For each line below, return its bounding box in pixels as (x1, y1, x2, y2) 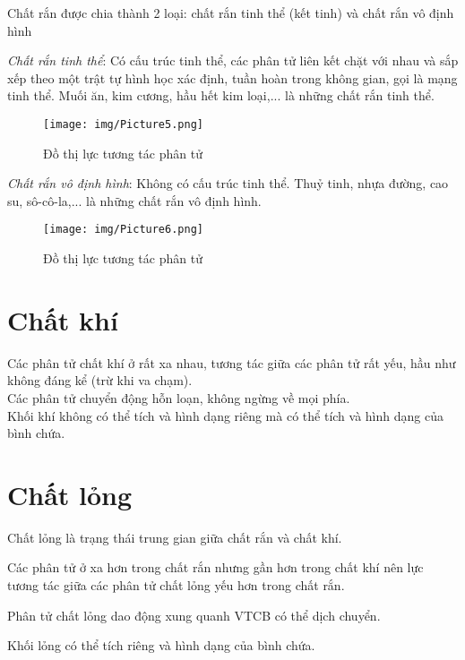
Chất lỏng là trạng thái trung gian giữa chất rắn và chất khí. (7, 527, 342, 546)
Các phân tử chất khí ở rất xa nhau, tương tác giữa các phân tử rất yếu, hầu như (7, 353, 456, 372)
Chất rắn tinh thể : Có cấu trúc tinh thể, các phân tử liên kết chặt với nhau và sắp (7, 51, 459, 70)
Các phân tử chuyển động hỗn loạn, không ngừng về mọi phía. (7, 388, 350, 407)
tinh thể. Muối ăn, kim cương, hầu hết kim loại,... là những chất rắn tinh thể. (7, 86, 435, 105)
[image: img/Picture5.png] (43, 117, 203, 131)
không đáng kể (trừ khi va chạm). (7, 371, 193, 390)
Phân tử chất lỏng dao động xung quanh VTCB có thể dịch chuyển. (7, 605, 381, 624)
